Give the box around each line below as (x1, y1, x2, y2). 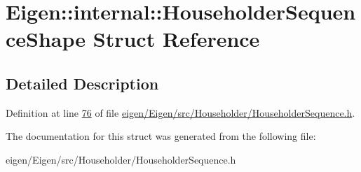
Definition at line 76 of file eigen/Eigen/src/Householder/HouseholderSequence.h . (6, 105, 355, 120)
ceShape (6, 24, 86, 53)
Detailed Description (6, 72, 159, 94)
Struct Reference (93, 24, 260, 53)
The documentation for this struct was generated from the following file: (6, 129, 316, 143)
